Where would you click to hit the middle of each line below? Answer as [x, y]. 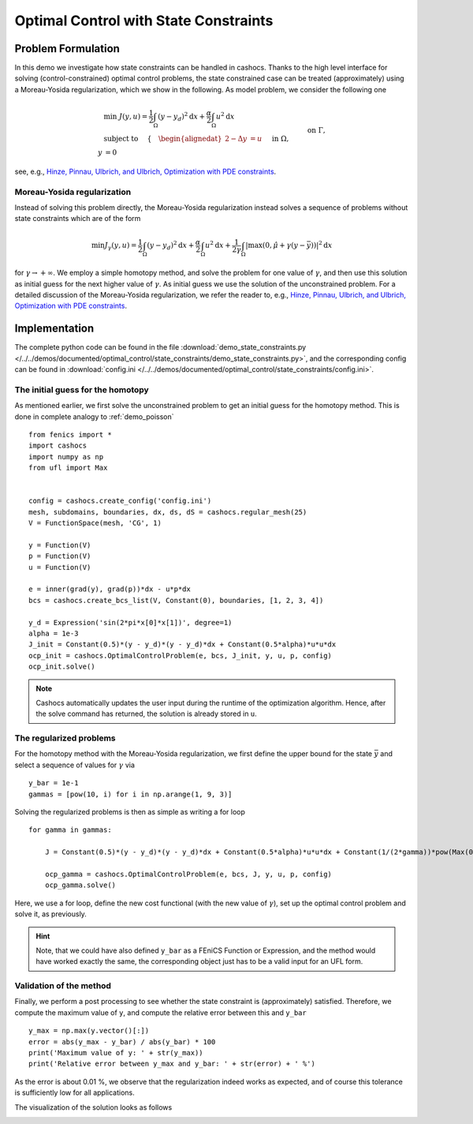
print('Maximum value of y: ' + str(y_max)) [116, 1053]
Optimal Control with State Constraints [144, 21]
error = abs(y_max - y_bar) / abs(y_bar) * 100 [122, 1042]
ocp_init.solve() [62, 667]
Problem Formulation [67, 49]
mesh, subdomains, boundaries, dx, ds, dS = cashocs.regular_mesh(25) [168, 512]
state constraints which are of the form [78, 219]
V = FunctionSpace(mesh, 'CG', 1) [95, 523]
